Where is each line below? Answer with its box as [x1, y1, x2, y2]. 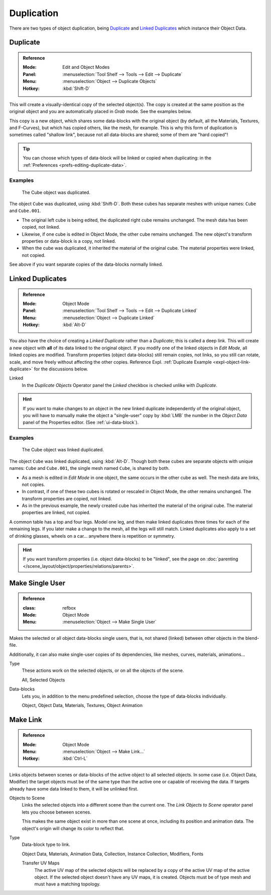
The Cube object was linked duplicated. [22, 447, 104, 453]
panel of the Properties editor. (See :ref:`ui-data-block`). [23, 420, 139, 426]
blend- [245, 635, 259, 641]
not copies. [22, 481, 45, 487]
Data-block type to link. [22, 842, 70, 848]
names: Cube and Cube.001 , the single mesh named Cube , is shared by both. [9, 465, 170, 471]
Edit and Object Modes [62, 64, 110, 70]
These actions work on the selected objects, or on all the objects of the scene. [22, 667, 184, 673]
